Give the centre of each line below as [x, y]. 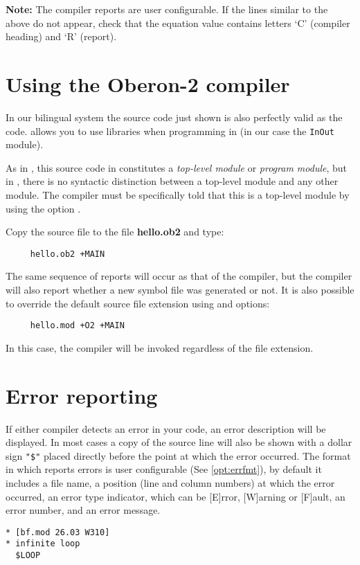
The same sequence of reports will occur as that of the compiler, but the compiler [179, 276]
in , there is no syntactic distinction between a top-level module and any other [172, 181]
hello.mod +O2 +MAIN [77, 326]
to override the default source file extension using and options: [138, 303]
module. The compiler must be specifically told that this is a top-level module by [178, 194]
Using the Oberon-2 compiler [148, 83]
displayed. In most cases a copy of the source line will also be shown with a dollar [179, 442]
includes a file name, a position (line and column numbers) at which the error [170, 482]
